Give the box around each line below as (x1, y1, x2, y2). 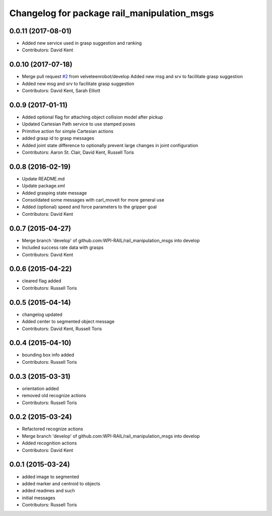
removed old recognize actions (22, 393, 87, 399)
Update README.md (22, 175, 65, 181)
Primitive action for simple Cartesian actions (22, 128, 113, 134)
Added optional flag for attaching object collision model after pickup (22, 114, 163, 120)
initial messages (22, 494, 55, 501)
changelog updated (22, 311, 62, 317)
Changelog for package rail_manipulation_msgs (9, 8, 214, 19)
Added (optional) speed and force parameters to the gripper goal (22, 204, 157, 210)
